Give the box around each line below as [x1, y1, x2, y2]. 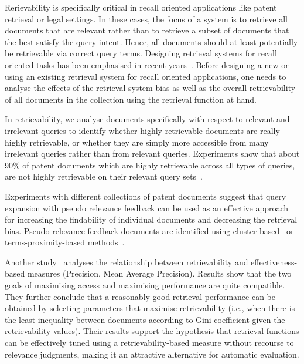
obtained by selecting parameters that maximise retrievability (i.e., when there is [5, 302, 295, 314]
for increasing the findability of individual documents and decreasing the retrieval [5, 213, 298, 225]
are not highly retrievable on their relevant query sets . [5, 170, 203, 183]
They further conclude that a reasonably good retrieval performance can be [5, 290, 275, 302]
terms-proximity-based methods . [5, 236, 125, 248]
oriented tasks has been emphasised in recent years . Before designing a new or [5, 58, 289, 70]
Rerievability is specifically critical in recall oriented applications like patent [5, 1, 277, 13]
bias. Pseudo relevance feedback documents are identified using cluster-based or [5, 224, 294, 237]
